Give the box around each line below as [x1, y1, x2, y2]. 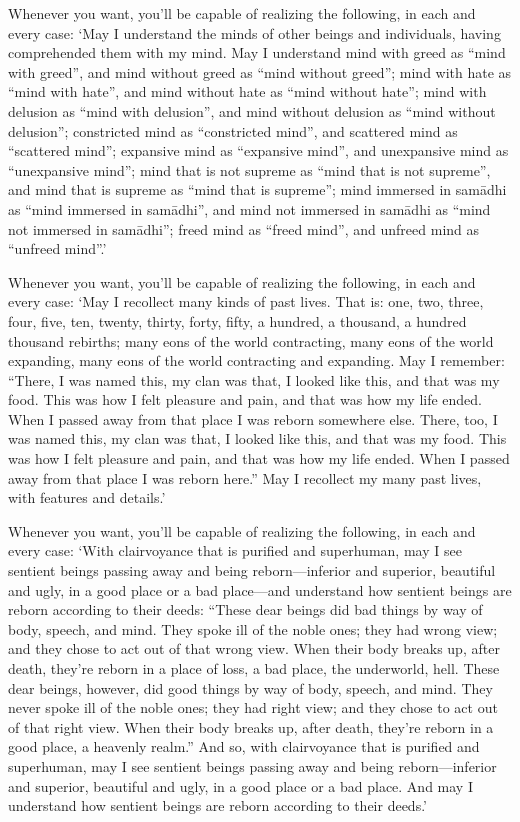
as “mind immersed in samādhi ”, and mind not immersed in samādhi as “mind [8, 198, 491, 219]
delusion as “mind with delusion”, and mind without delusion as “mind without [8, 100, 496, 121]
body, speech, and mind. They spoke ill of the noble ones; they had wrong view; [8, 618, 498, 639]
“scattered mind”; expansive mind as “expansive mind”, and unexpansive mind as [8, 140, 509, 161]
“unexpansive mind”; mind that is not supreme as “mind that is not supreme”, [8, 159, 491, 180]
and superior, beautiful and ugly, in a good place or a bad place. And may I [8, 775, 473, 796]
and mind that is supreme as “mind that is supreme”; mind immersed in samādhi [8, 179, 507, 200]
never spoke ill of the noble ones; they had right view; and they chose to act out [8, 697, 498, 718]
